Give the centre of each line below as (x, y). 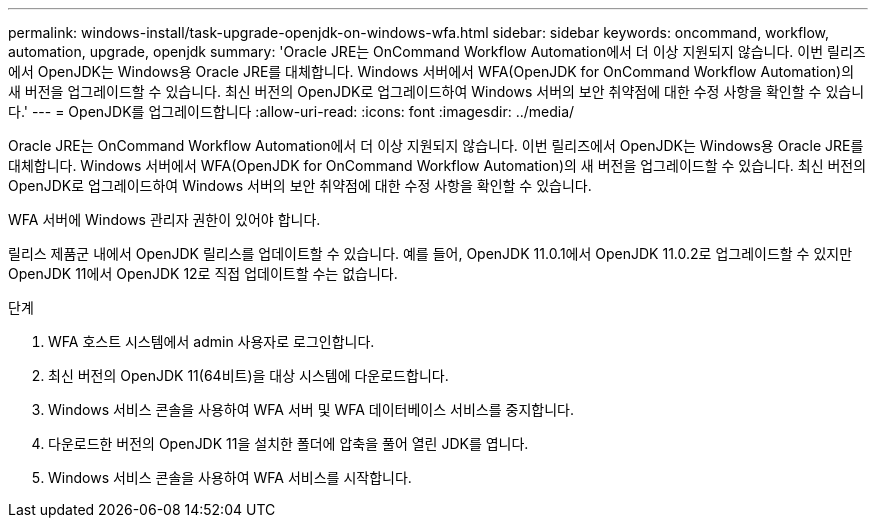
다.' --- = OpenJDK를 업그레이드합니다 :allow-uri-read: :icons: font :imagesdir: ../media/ (291, 111)
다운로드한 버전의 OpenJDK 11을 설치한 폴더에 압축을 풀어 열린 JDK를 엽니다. (288, 443)
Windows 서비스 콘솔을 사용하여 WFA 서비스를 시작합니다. (230, 477)
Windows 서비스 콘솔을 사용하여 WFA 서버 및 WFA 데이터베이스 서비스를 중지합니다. (311, 409)
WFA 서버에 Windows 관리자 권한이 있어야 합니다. (164, 219)
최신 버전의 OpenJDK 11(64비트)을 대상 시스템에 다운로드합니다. (248, 375)
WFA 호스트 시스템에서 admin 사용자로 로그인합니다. (211, 341)
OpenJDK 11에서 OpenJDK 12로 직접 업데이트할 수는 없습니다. (203, 273)
